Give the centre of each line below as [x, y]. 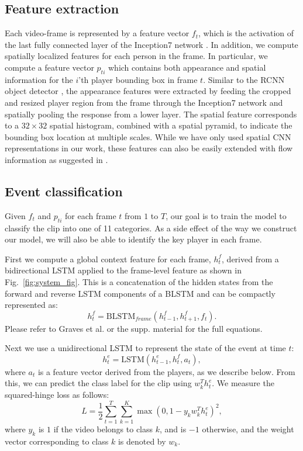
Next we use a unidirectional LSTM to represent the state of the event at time [145, 348]
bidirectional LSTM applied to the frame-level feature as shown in [123, 270]
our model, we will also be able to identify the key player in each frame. [133, 239]
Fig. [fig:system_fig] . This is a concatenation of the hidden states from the [139, 281]
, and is [173, 429]
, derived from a [250, 259]
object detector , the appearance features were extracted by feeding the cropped [148, 91]
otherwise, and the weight [248, 429]
